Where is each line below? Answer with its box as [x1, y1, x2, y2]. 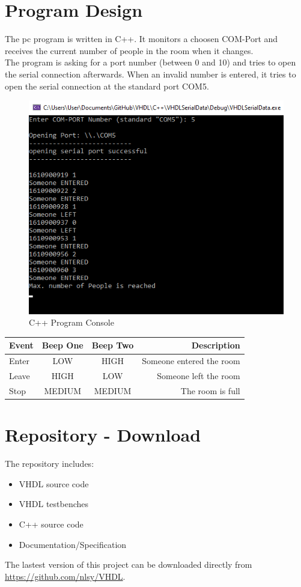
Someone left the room [157, 370, 240, 382]
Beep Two [91, 339, 134, 351]
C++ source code [19, 517, 84, 530]
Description [191, 339, 240, 351]
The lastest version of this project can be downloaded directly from [5, 558, 252, 571]
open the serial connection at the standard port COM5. [5, 79, 209, 92]
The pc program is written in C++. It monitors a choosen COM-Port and [5, 32, 278, 45]
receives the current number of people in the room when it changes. [5, 44, 254, 56]
